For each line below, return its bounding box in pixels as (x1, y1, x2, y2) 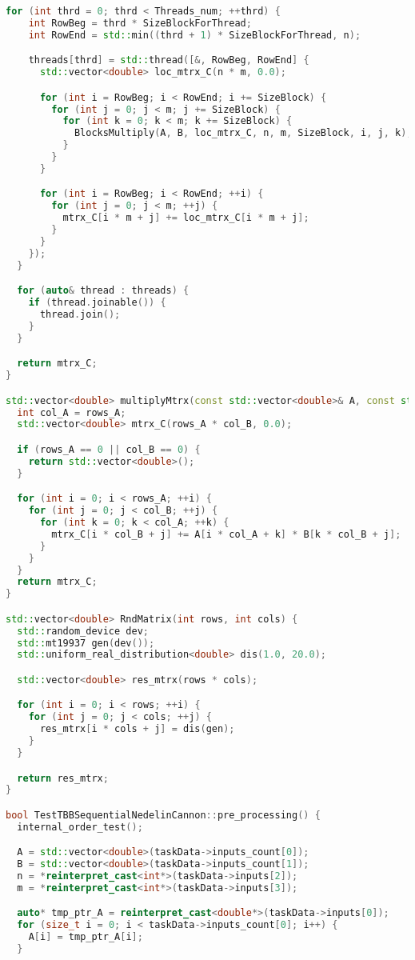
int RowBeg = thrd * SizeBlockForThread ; (28, 17, 252, 29)
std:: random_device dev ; (17, 625, 149, 637)
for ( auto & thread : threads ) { (17, 285, 190, 297)
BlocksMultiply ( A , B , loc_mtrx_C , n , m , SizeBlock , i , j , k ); (74, 127, 413, 139)
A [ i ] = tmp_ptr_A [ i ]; (28, 931, 143, 943)
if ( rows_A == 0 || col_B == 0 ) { (17, 443, 201, 455)
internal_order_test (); (17, 821, 143, 833)
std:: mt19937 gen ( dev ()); (17, 637, 155, 649)
